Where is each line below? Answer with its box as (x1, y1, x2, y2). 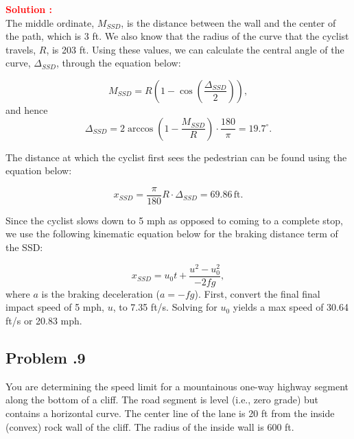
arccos (127, 123, 154, 134)
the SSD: (5, 240, 43, 254)
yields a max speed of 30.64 (233, 300, 349, 314)
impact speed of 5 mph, (5, 300, 104, 314)
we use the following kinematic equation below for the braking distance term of (5, 226, 338, 241)
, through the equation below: (56, 56, 181, 70)
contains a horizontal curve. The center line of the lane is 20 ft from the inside (5, 406, 335, 420)
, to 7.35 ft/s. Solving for (113, 300, 217, 314)
